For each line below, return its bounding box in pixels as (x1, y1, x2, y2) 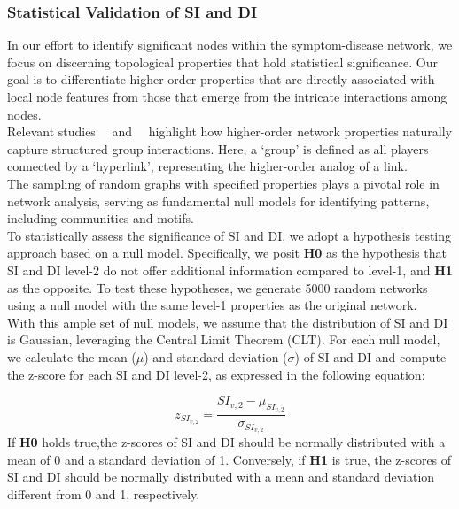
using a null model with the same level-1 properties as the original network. (7, 296, 417, 314)
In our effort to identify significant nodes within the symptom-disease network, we (7, 35, 453, 54)
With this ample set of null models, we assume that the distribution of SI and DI (7, 312, 448, 331)
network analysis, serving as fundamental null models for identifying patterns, (7, 191, 430, 210)
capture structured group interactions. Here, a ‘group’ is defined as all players (7, 139, 429, 158)
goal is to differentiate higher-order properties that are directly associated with (7, 70, 435, 89)
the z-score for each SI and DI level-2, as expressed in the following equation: (7, 365, 425, 383)
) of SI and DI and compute (294, 347, 447, 366)
